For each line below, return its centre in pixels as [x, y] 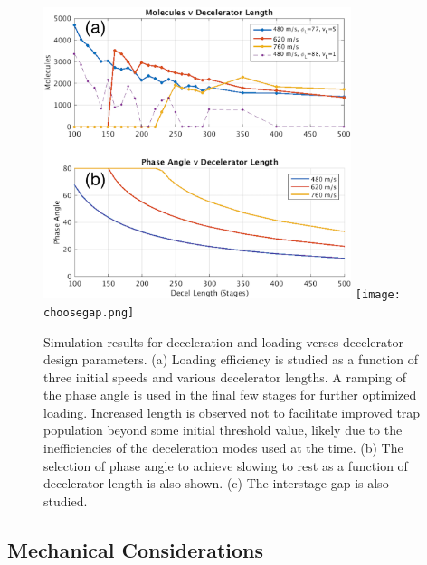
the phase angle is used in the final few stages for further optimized [230, 395]
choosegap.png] [89, 312]
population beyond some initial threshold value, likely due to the [223, 430]
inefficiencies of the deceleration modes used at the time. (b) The [223, 448]
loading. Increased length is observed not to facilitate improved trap [232, 412]
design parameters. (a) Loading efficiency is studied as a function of [231, 359]
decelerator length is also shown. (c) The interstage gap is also [216, 483]
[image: [378, 295]
